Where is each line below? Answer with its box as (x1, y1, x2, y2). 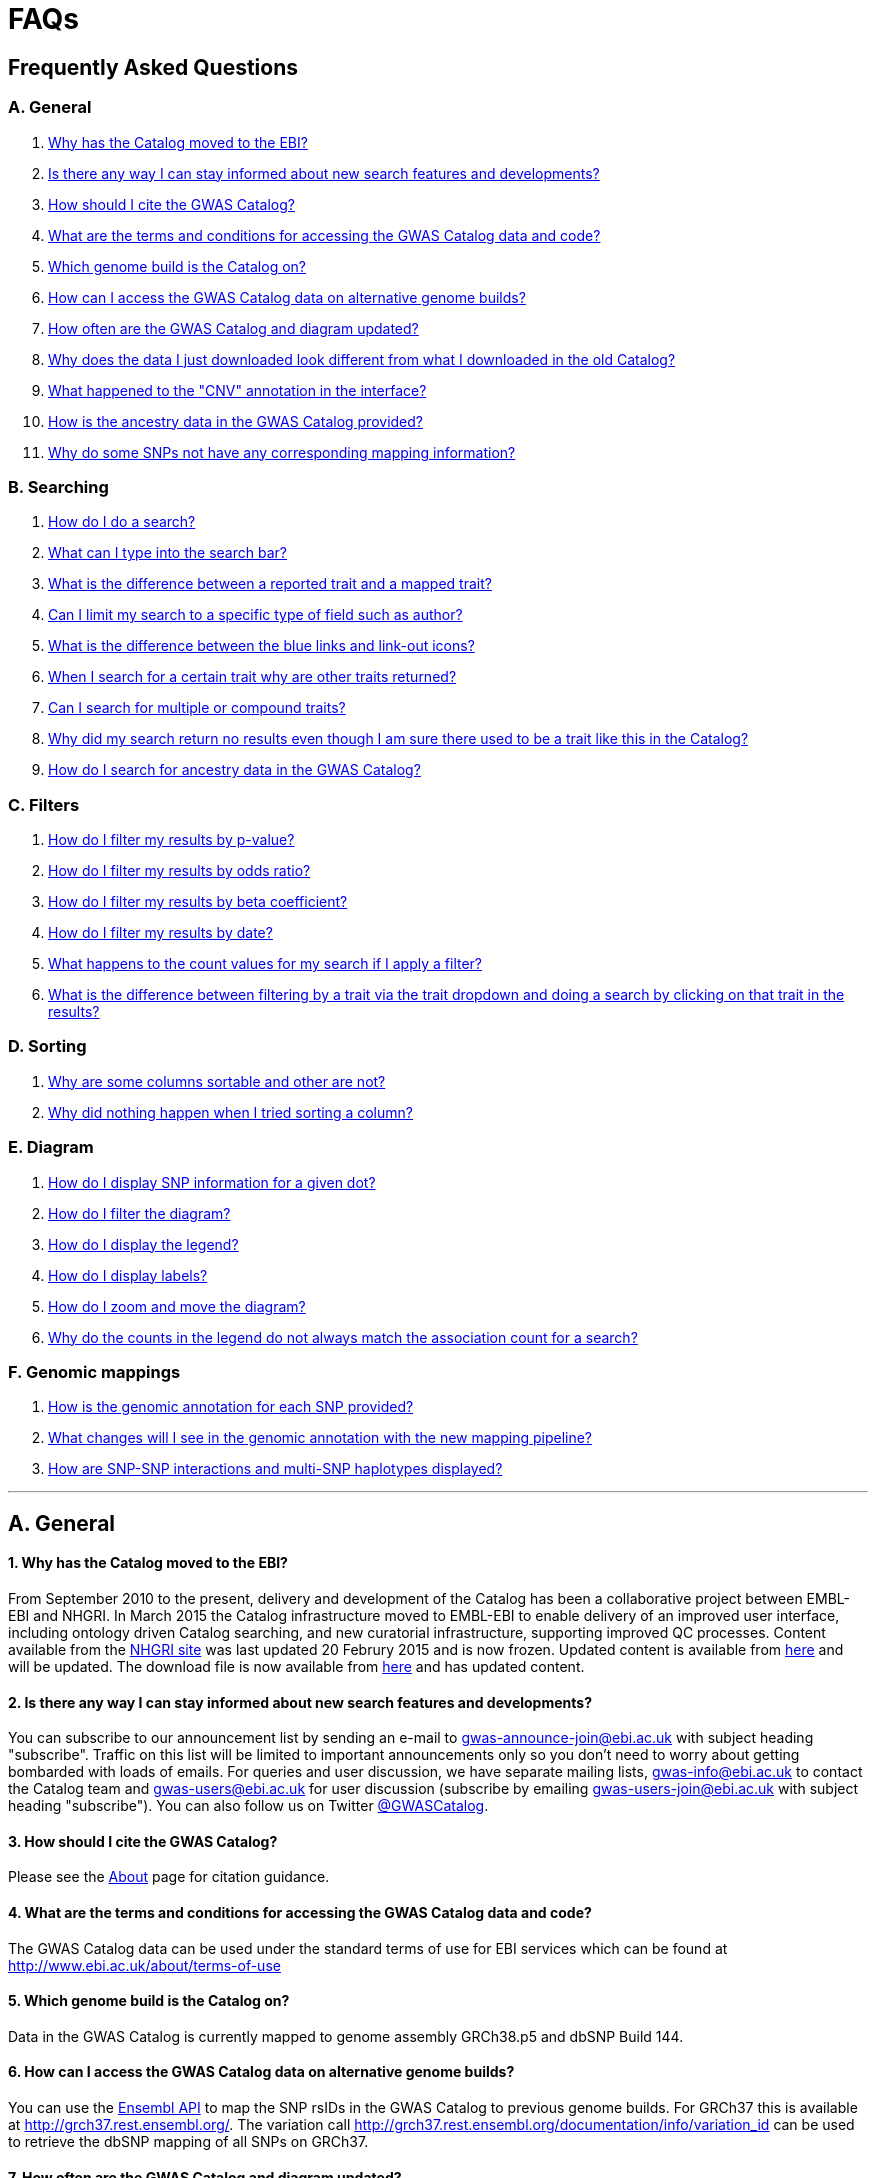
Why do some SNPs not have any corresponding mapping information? (48, 443, 516, 461)
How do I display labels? (48, 1266, 208, 1284)
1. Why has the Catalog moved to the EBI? (8, 1554, 288, 1572)
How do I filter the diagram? (48, 1204, 231, 1222)
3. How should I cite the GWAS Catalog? (8, 1832, 278, 1850)
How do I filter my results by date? (48, 924, 273, 942)
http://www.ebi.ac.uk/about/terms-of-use (8, 1956, 281, 1974)
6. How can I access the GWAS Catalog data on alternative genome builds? (8, 2063, 515, 2081)
